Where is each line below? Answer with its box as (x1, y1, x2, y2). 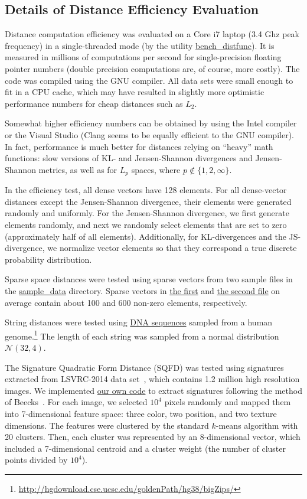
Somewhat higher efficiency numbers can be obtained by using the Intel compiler (5, 117, 297, 129)
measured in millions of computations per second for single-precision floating (5, 51, 282, 63)
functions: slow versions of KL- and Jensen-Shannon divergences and (5, 152, 253, 164)
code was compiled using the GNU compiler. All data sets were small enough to (5, 74, 293, 86)
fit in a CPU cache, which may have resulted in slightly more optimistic (5, 86, 264, 98)
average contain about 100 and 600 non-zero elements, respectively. (5, 296, 247, 308)
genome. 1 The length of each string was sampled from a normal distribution (5, 328, 279, 342)
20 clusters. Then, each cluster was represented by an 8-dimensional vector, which (5, 430, 301, 443)
